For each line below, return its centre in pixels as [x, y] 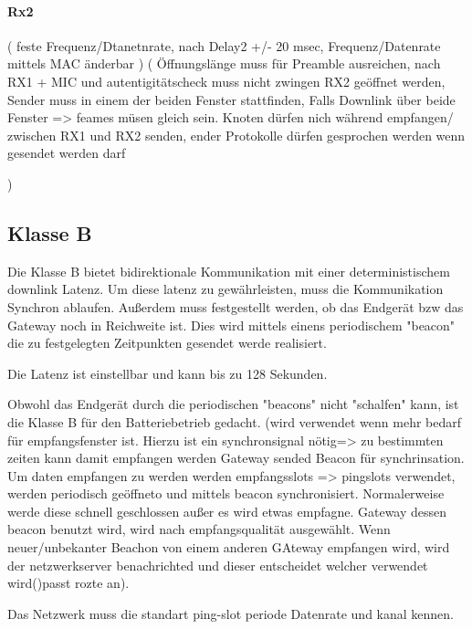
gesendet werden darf [67, 153]
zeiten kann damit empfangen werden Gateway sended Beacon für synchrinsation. [236, 458]
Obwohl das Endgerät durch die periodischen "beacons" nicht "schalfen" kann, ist [233, 404]
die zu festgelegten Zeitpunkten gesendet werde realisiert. [167, 343]
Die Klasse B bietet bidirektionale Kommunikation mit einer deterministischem [229, 271]
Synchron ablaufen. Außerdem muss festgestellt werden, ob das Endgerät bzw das [236, 306]
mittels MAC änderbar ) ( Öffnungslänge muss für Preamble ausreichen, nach [224, 63]
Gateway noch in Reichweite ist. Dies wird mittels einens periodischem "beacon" [231, 325]
